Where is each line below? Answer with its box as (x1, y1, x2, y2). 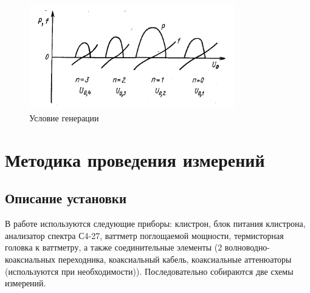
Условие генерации (29, 112, 99, 124)
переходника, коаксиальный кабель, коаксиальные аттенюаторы (58, 253, 292, 266)
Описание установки (5, 189, 127, 207)
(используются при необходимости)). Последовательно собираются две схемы (5, 264, 294, 277)
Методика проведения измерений (5, 147, 265, 172)
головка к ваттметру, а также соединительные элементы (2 (5, 241, 222, 254)
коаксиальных (5, 253, 56, 266)
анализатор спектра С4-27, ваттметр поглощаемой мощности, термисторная (5, 229, 284, 241)
